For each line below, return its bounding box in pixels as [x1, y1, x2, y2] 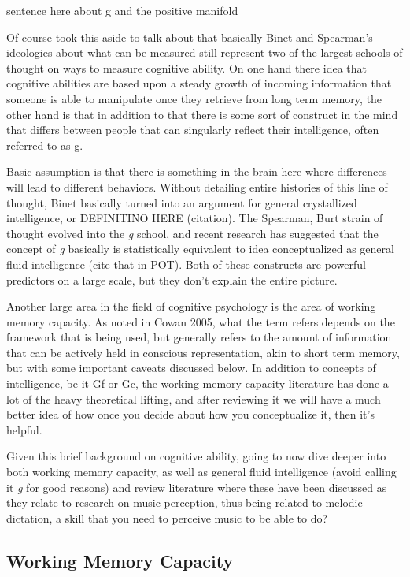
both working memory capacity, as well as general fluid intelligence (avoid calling [6, 463, 397, 480]
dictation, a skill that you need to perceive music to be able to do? [6, 509, 328, 526]
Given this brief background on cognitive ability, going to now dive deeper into [6, 448, 386, 464]
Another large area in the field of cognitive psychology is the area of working [6, 298, 376, 315]
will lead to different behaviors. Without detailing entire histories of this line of [6, 178, 388, 195]
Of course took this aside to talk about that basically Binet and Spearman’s [6, 28, 373, 45]
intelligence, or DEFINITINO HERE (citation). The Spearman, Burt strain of [6, 210, 383, 226]
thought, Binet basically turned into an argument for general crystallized [6, 194, 357, 210]
